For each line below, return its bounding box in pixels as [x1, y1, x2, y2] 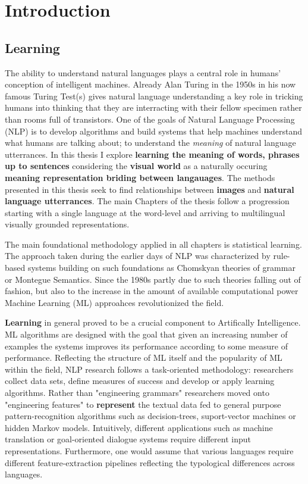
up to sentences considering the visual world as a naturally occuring [5, 160, 268, 172]
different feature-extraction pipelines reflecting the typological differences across [5, 456, 295, 469]
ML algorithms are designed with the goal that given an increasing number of [5, 328, 288, 341]
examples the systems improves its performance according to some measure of [5, 339, 288, 352]
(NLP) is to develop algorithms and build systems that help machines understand [5, 124, 302, 137]
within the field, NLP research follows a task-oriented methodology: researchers [5, 363, 294, 375]
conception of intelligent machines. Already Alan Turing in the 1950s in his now [5, 78, 296, 90]
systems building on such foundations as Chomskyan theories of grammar [27, 261, 296, 274]
